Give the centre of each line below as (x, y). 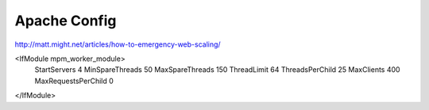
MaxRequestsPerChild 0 (74, 81)
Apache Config (66, 21)
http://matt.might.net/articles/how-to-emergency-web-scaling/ (118, 44)
